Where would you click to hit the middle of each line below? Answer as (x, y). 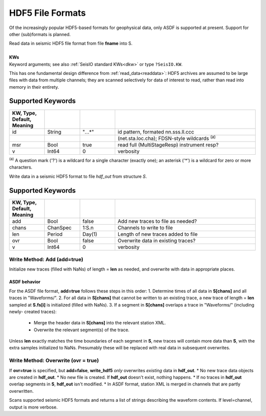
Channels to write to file (145, 228)
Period (55, 234)
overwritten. (21, 391)
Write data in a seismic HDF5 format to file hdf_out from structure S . (78, 176)
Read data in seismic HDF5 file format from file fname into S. (71, 43)
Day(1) (90, 234)
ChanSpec (59, 228)
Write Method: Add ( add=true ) (46, 259)
